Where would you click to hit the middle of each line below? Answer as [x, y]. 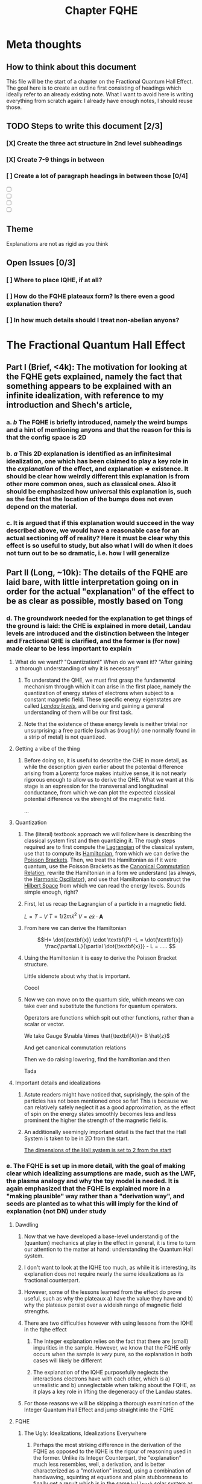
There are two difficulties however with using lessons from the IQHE [109, 1323]
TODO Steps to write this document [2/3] [85, 126]
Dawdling [27, 1224]
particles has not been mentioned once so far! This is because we [106, 1101]
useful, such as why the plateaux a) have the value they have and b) [109, 1298]
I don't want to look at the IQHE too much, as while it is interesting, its [110, 1267]
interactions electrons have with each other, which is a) [102, 1379]
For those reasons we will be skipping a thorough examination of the [109, 1403]
